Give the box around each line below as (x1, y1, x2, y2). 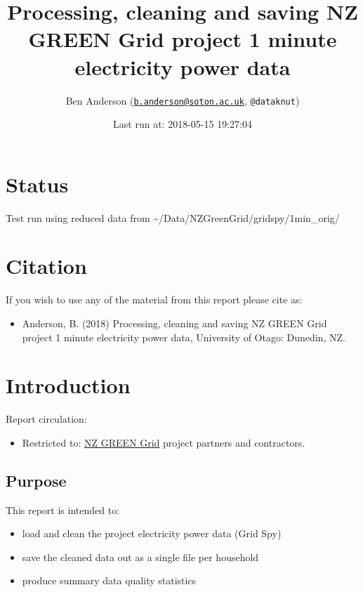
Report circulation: (6, 412, 87, 426)
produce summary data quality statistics (22, 573, 197, 588)
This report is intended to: (6, 502, 120, 517)
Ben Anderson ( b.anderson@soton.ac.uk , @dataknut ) (65, 93, 300, 107)
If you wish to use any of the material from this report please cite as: (6, 292, 303, 307)
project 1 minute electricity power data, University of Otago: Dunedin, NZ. (22, 329, 345, 344)
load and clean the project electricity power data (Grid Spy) (22, 526, 282, 541)
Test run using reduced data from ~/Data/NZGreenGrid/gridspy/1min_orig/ (6, 210, 340, 225)
